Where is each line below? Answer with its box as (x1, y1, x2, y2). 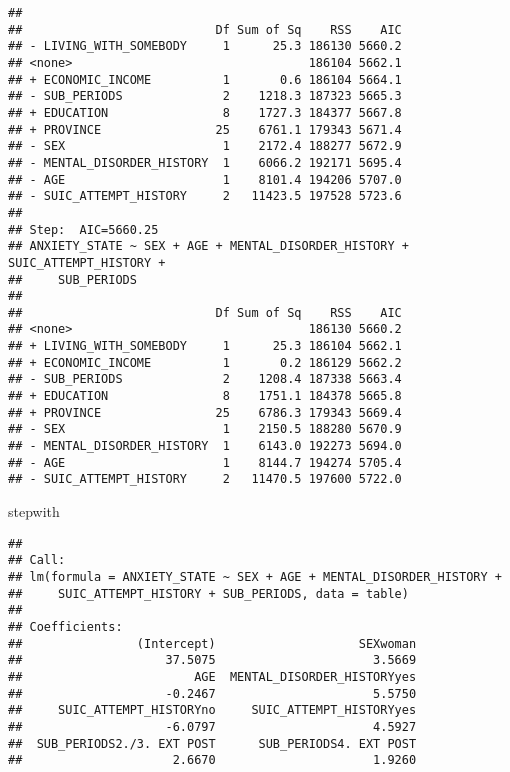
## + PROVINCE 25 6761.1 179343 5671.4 (8, 122, 402, 137)
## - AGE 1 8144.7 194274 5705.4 (8, 455, 402, 470)
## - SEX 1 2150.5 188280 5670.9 (8, 422, 402, 437)
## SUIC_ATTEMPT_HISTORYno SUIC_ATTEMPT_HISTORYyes (8, 703, 417, 718)
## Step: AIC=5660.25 (8, 222, 159, 237)
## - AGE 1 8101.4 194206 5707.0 (8, 172, 402, 187)
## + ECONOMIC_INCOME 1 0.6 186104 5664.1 (8, 72, 402, 87)
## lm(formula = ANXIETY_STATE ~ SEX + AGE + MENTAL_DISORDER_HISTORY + (8, 569, 502, 584)
